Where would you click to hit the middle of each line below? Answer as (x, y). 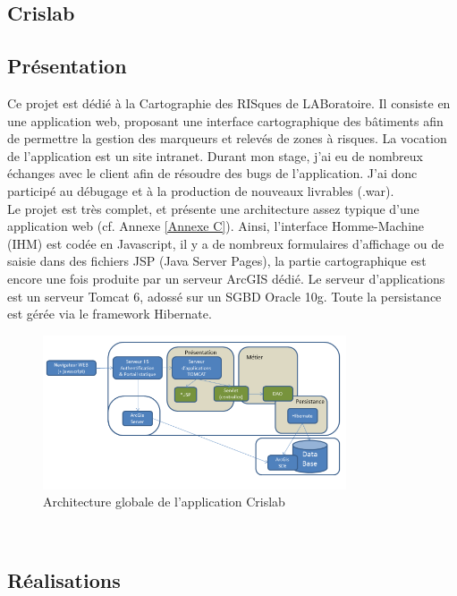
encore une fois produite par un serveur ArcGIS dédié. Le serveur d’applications (226, 278)
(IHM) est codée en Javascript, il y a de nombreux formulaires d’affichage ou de (226, 243)
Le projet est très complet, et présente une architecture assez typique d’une (213, 208)
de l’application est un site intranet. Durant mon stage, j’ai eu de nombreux (215, 155)
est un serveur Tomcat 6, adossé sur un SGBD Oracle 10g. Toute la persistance (224, 296)
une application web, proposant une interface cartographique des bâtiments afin (225, 120)
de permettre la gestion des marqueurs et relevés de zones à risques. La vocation (227, 138)
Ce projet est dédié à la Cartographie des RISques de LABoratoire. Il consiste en (229, 102)
